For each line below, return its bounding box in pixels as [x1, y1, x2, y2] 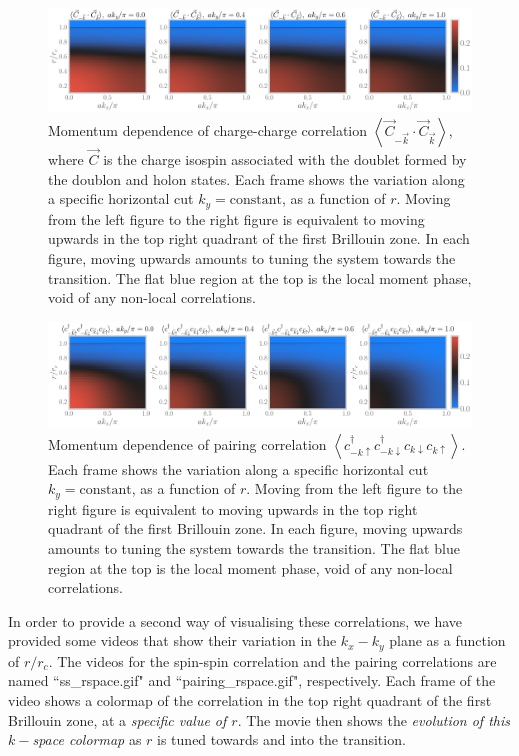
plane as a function [389, 630, 506, 651]
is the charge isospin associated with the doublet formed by [103, 149, 467, 170]
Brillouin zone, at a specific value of [8, 709, 227, 730]
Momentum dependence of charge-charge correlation [48, 119, 368, 140]
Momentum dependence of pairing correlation [48, 433, 327, 454]
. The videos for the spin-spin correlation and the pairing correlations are [48, 650, 497, 671]
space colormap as [32, 729, 142, 750]
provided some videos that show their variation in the [8, 630, 337, 651]
